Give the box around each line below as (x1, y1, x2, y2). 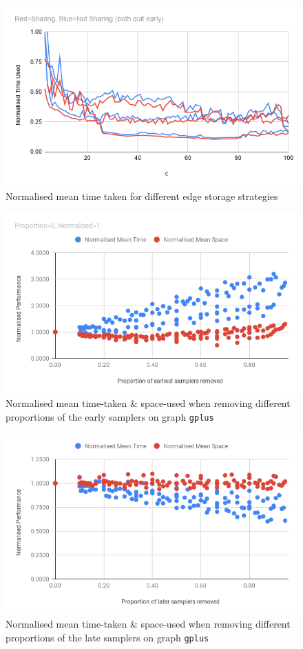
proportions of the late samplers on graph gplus (6, 630, 209, 644)
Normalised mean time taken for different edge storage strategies (6, 188, 278, 203)
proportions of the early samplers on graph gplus (6, 409, 214, 423)
